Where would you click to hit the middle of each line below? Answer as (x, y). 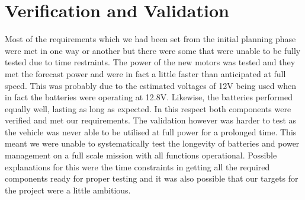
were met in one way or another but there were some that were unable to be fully (153, 50)
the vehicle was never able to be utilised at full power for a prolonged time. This (151, 131)
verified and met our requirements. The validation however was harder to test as (151, 120)
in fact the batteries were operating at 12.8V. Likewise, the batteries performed (149, 97)
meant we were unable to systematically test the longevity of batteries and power (152, 143)
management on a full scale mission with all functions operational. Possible (141, 155)
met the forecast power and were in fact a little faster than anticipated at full (145, 73)
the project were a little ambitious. (68, 190)
